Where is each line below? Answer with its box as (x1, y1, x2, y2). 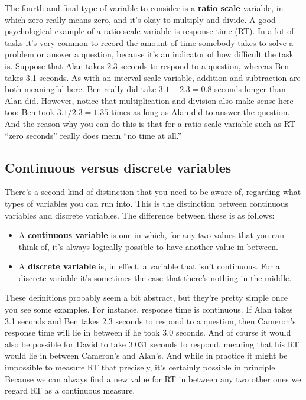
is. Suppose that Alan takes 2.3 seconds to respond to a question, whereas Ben (5, 59, 289, 71)
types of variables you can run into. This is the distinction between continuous (5, 197, 289, 209)
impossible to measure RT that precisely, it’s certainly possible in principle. (5, 361, 278, 373)
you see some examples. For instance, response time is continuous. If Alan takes (5, 303, 293, 316)
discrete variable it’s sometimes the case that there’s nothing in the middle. (18, 271, 292, 284)
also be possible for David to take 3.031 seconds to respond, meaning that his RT (5, 337, 299, 350)
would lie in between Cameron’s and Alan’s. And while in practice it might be (5, 349, 288, 362)
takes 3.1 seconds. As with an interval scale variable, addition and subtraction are (5, 71, 301, 83)
